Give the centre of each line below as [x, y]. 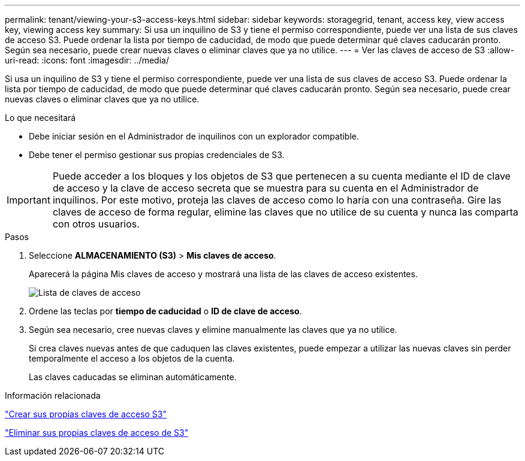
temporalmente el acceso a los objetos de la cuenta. [132, 358]
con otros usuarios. [96, 224]
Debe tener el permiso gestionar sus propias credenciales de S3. [157, 155]
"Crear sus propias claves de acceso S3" [86, 414]
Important [28, 200]
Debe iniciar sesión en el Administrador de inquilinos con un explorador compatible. [194, 136]
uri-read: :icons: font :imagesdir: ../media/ [87, 60]
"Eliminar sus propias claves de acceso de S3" [97, 433]
